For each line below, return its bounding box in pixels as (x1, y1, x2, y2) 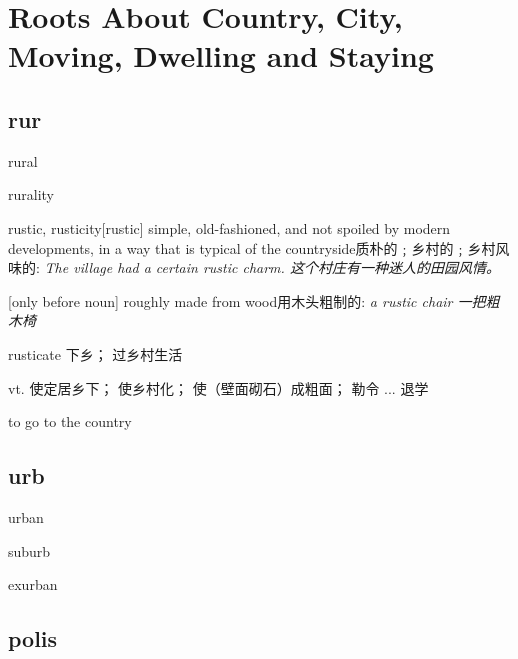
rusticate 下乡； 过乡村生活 (8, 343, 183, 364)
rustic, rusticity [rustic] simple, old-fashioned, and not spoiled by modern (8, 217, 451, 238)
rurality (8, 184, 54, 205)
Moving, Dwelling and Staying (8, 35, 434, 76)
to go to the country (8, 411, 132, 432)
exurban (8, 574, 58, 595)
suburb (8, 540, 51, 561)
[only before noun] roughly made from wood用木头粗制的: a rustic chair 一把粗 (8, 290, 500, 311)
